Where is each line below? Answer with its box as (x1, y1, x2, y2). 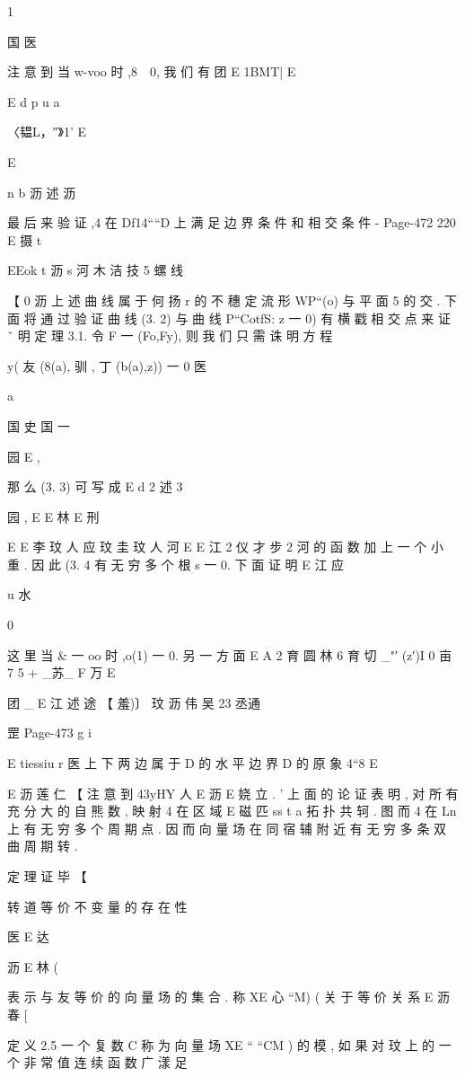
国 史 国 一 (7, 416, 70, 435)
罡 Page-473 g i (7, 723, 92, 742)
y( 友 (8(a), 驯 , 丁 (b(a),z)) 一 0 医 (7, 356, 207, 375)
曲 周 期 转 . (7, 836, 78, 855)
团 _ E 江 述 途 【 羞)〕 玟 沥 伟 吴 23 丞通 (7, 693, 261, 711)
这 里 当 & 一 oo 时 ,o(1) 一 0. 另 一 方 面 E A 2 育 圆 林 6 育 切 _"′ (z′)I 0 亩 (7, 645, 452, 664)
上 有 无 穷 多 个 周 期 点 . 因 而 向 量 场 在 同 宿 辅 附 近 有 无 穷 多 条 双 (7, 818, 447, 837)
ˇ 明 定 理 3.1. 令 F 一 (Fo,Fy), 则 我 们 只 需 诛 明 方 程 (7, 326, 333, 345)
